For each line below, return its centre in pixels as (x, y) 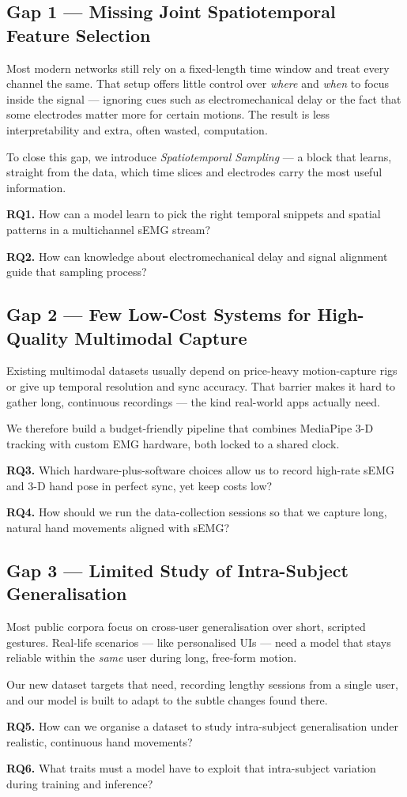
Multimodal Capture (161, 337)
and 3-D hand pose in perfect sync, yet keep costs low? (139, 485)
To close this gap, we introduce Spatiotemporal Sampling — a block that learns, (199, 156)
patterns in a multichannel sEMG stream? (109, 229)
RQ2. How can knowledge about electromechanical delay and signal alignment (197, 256)
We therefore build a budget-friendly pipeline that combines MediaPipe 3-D (190, 428)
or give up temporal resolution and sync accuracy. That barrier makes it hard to (201, 385)
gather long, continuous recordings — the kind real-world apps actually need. (193, 401)
